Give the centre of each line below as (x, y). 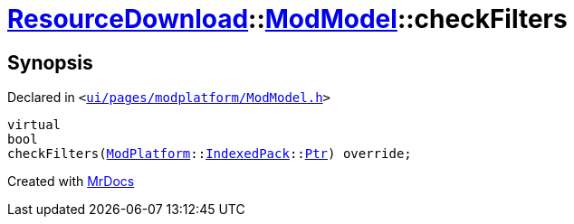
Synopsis (50, 62)
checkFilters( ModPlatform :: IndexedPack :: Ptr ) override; (210, 154)
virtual (34, 125)
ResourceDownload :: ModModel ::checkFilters (287, 19)
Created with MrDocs (71, 182)
